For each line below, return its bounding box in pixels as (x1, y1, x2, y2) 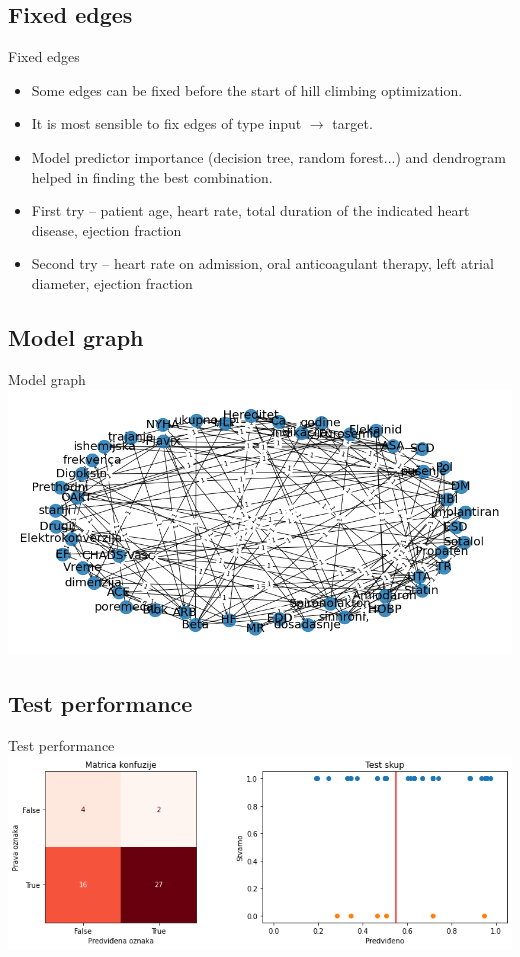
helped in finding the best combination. (31, 166, 273, 187)
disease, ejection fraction (31, 219, 182, 240)
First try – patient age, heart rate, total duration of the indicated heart (31, 200, 470, 221)
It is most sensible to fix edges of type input (31, 113, 302, 134)
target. (332, 113, 373, 134)
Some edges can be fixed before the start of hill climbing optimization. (31, 79, 463, 100)
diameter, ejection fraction (31, 272, 193, 293)
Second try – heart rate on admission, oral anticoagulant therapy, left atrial (31, 253, 494, 274)
